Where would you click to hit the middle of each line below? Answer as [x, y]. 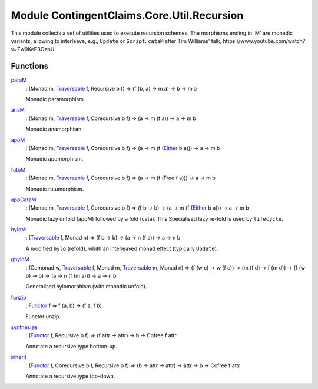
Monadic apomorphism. [54, 159]
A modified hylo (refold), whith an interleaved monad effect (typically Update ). [122, 248]
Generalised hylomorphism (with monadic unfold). [86, 287]
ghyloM [20, 260]
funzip [19, 297]
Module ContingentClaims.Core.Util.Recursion [127, 15]
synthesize [24, 327]
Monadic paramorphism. [55, 99]
